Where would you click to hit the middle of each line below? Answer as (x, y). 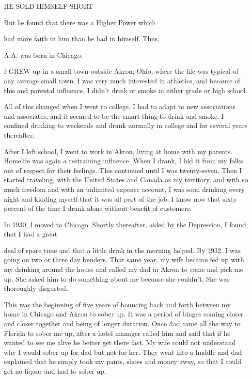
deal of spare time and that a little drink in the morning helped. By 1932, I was (122, 250)
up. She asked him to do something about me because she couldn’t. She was (117, 278)
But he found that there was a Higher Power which (80, 22)
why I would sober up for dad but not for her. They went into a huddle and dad (123, 352)
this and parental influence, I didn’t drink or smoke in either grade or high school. (126, 90)
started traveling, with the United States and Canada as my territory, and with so (126, 180)
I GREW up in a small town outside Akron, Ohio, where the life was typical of (121, 71)
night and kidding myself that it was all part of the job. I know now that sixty (120, 198)
